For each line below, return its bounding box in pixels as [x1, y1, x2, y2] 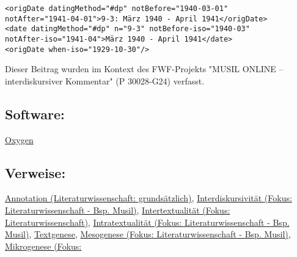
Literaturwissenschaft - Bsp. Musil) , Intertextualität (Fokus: [5, 204, 230, 217]
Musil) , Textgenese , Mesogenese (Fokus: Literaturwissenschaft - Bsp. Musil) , [5, 228, 291, 240]
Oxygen [5, 133, 34, 146]
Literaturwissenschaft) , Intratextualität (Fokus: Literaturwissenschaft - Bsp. [5, 215, 290, 228]
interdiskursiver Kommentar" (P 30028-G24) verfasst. [5, 74, 205, 87]
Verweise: [5, 163, 66, 182]
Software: [5, 104, 65, 123]
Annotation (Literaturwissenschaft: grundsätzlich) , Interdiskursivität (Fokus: [5, 192, 292, 204]
